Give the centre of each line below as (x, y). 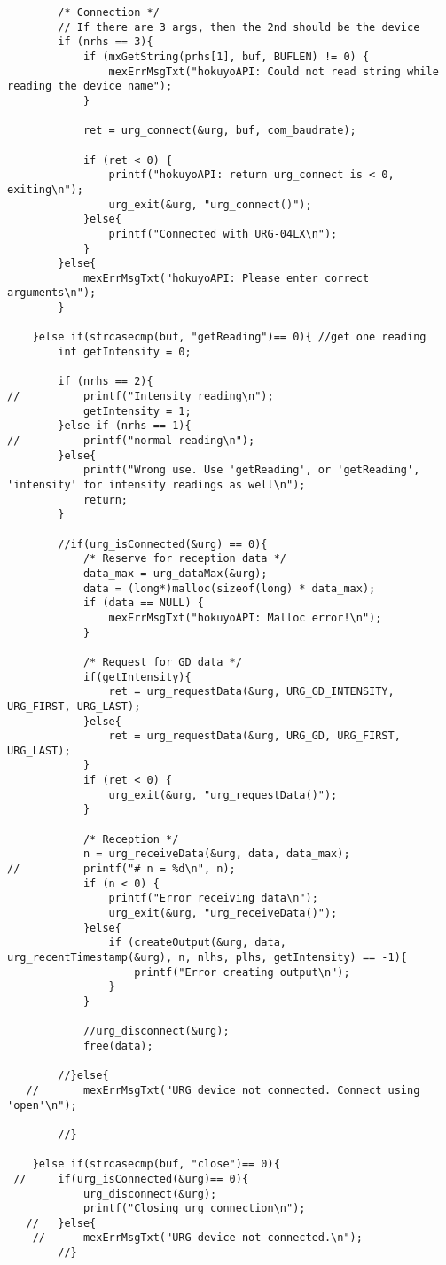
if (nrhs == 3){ (106, 42)
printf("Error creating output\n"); (242, 972)
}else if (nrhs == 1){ (125, 426)
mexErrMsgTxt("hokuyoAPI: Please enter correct (226, 278)
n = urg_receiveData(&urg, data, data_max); (216, 854)
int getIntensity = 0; (125, 352)
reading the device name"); (90, 86)
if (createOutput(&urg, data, (197, 943)
